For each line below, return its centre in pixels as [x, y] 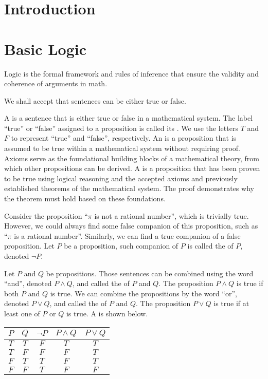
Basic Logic [46, 49]
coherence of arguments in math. [56, 83]
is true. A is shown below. [107, 313]
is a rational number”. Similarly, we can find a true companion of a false [127, 235]
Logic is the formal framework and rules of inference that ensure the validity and [131, 73]
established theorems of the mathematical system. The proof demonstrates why [129, 188]
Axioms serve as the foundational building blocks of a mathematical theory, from [132, 158]
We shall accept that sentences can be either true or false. [95, 100]
